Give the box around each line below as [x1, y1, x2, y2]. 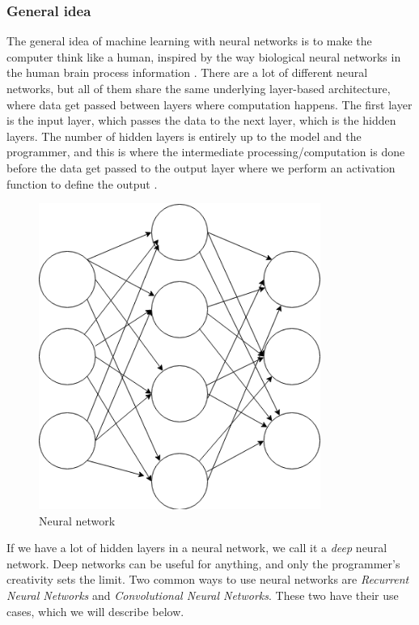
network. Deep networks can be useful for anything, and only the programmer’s [6, 555, 400, 572]
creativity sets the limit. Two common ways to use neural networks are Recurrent [6, 571, 409, 588]
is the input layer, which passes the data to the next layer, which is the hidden [6, 112, 396, 129]
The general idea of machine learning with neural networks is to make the [6, 32, 372, 49]
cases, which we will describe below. [6, 602, 184, 619]
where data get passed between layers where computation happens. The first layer [6, 96, 413, 113]
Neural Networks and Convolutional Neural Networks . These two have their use [6, 587, 399, 604]
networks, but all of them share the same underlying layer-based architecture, [6, 80, 391, 96]
